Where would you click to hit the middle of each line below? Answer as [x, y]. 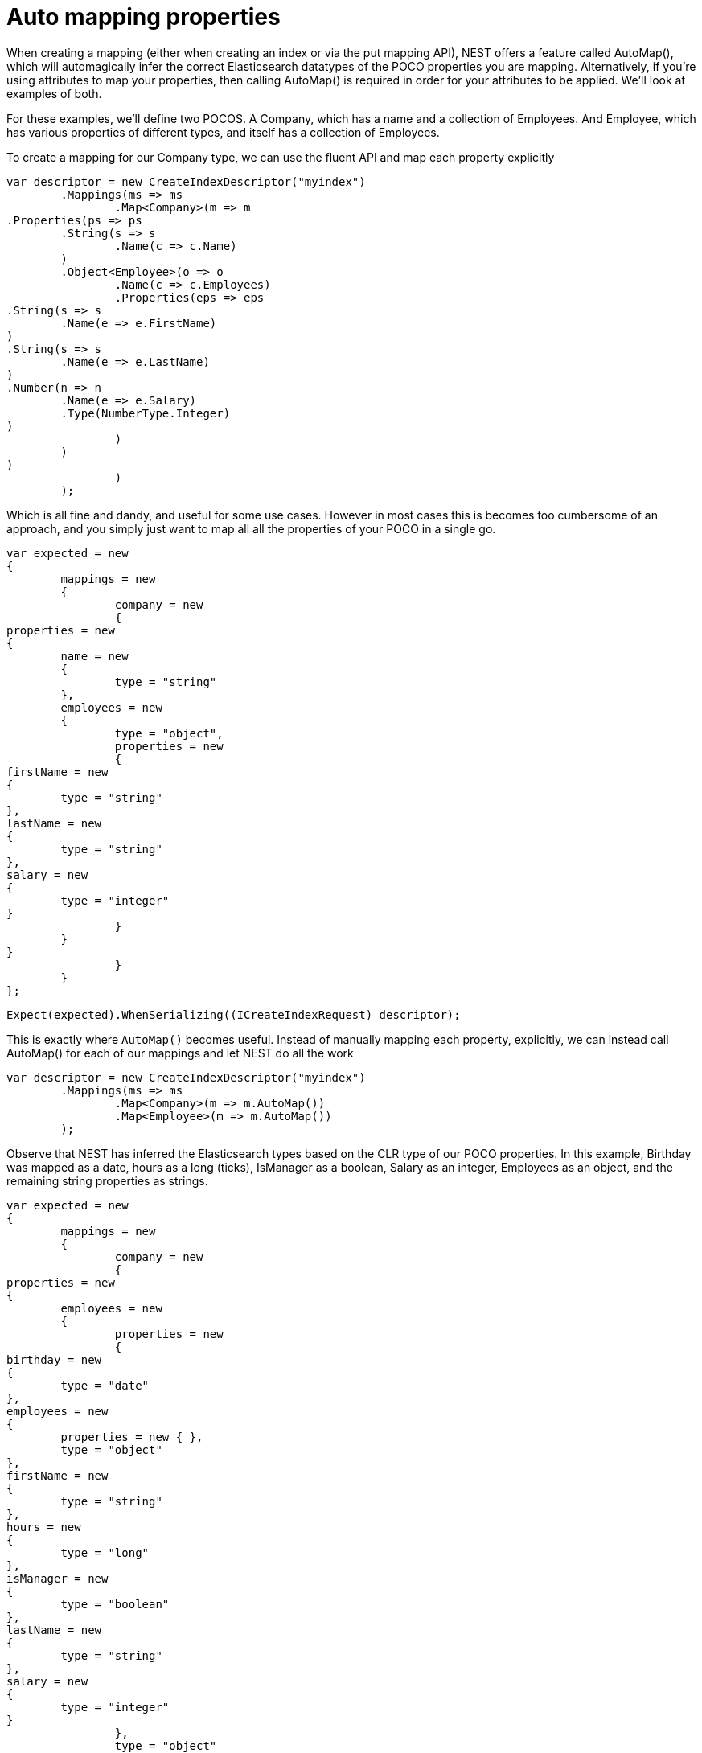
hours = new [44, 1527]
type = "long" [105, 1552]
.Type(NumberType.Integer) [146, 413]
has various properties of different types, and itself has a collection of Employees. [223, 132]
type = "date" [105, 1385]
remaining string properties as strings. [107, 1180]
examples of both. [54, 93]
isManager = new [57, 1578]
